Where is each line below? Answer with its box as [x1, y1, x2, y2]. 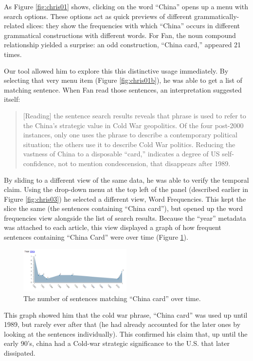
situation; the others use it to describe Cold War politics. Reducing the [23, 139, 235, 149]
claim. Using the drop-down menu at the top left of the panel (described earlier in [4, 184, 248, 194]
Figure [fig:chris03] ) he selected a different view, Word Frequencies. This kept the [4, 193, 246, 204]
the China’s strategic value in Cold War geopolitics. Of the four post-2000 [23, 120, 244, 130]
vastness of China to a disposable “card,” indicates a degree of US [23, 149, 220, 159]
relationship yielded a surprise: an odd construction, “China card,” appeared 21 [4, 39, 241, 50]
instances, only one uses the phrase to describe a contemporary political [23, 130, 237, 140]
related [4, 20, 25, 31]
